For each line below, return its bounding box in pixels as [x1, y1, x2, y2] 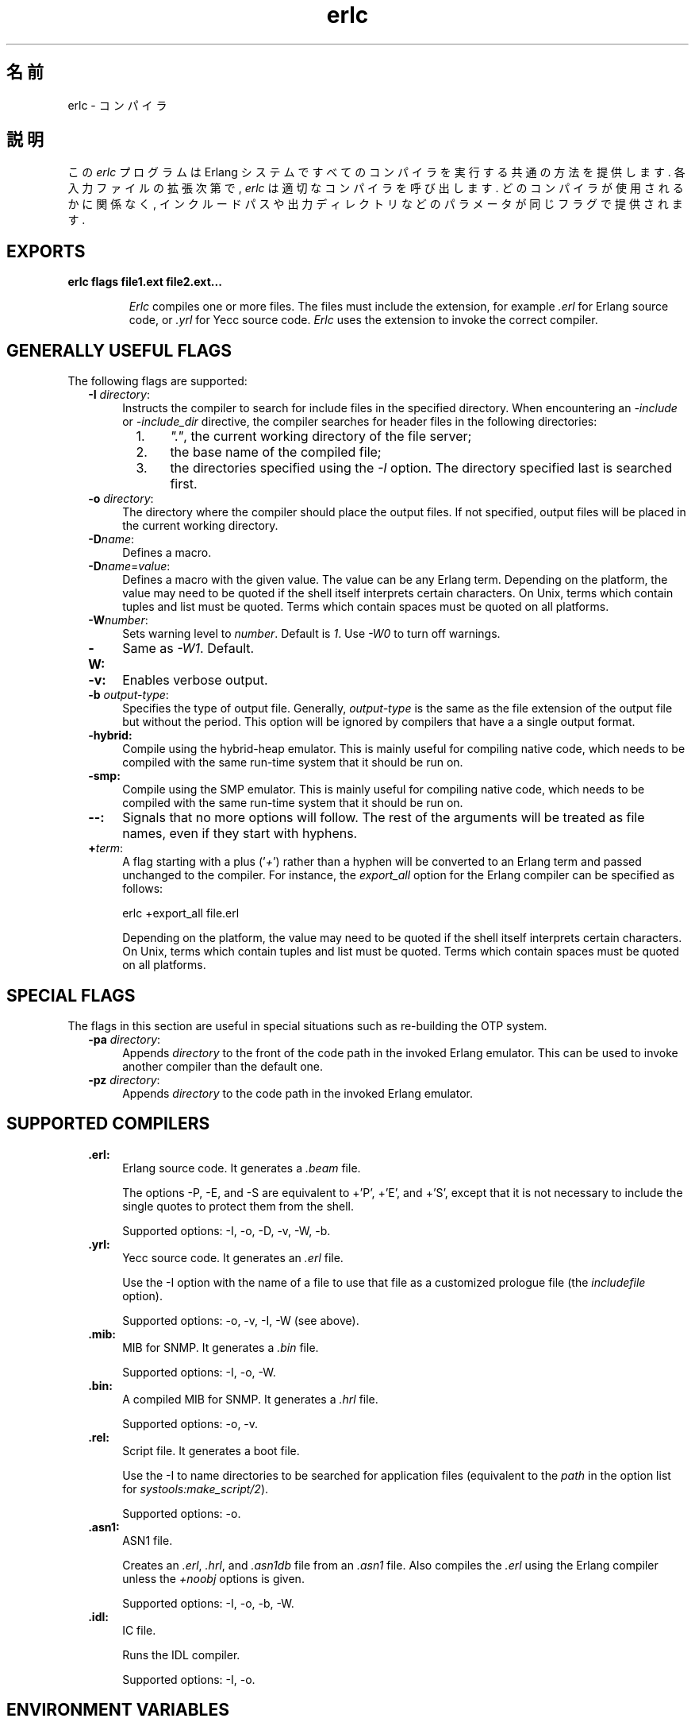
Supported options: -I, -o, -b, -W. [122, 1596, 294, 1610]
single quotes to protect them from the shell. [122, 1199, 355, 1213]
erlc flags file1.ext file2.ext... [67, 275, 222, 289]
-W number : [88, 613, 148, 627]
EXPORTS [6, 241, 86, 261]
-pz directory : [88, 1072, 160, 1087]
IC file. [122, 1623, 156, 1637]
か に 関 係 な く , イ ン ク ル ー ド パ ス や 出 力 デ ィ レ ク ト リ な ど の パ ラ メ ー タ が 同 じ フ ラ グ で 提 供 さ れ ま [67, 197, 683, 211]
